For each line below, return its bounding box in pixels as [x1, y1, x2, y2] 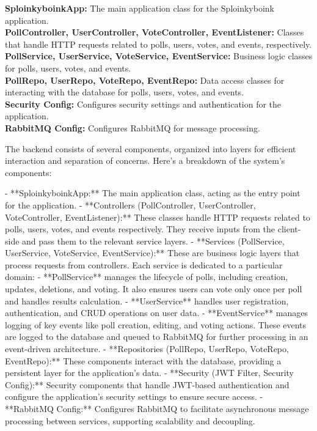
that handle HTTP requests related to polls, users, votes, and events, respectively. [5, 37, 312, 50]
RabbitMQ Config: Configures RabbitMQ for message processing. [5, 121, 260, 134]
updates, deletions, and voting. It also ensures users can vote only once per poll [5, 282, 302, 295]
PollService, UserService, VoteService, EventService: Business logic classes [5, 50, 313, 62]
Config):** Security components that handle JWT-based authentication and [5, 378, 290, 391]
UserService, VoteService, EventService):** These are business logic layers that [5, 246, 300, 259]
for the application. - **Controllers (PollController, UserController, [5, 198, 256, 211]
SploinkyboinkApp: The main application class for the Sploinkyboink [5, 2, 274, 14]
